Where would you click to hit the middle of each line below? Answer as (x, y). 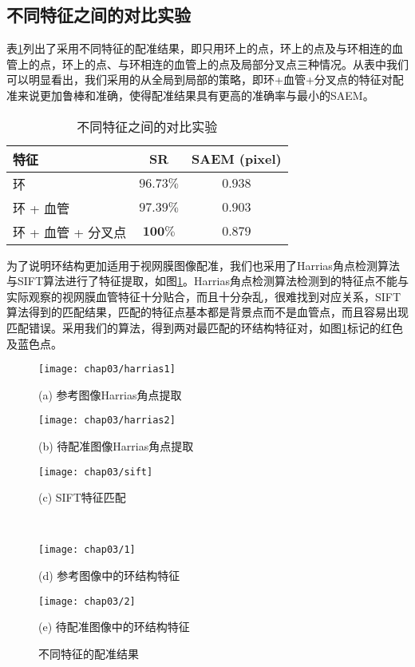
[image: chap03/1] (87, 550)
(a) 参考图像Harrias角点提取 (110, 394)
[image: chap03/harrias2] (107, 421)
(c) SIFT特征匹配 (82, 497)
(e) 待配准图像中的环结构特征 (114, 627)
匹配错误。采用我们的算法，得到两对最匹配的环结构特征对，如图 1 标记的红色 (205, 327)
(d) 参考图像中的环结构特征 (109, 576)
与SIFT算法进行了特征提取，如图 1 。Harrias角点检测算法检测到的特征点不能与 (207, 281)
